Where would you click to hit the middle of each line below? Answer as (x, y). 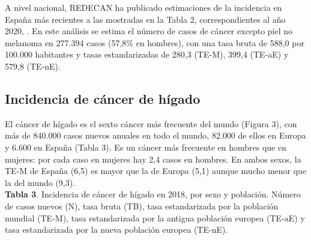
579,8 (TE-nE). (33, 66)
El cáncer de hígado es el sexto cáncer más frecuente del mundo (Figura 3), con (151, 123)
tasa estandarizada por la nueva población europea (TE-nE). (116, 229)
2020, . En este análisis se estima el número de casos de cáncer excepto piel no (149, 31)
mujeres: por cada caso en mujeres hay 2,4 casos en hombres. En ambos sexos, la (153, 159)
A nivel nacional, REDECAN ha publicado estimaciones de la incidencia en (143, 7)
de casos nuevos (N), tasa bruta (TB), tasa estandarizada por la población (142, 205)
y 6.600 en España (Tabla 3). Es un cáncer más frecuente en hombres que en (146, 147)
